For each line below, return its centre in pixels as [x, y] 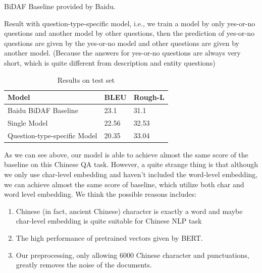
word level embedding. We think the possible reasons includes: [100, 194]
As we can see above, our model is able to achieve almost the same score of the [126, 154]
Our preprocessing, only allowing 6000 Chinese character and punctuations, [133, 255]
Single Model [28, 122]
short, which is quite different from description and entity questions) [110, 62]
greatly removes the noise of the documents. [84, 265]
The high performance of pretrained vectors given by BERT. [109, 237]
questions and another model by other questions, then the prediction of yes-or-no [129, 33]
